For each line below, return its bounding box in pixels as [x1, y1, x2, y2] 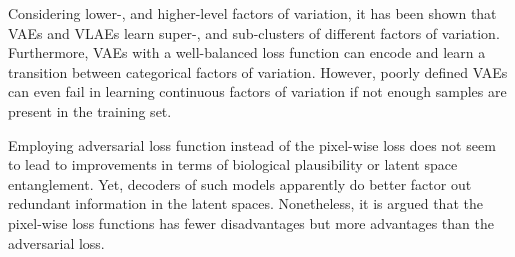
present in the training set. [8, 100, 172, 121]
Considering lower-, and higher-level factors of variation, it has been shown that [8, 3, 497, 23]
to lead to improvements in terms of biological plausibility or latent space [8, 154, 458, 175]
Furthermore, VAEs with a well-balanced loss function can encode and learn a [8, 42, 486, 63]
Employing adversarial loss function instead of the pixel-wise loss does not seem [8, 134, 496, 155]
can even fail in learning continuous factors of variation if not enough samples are [8, 81, 507, 102]
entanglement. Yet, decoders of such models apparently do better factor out [8, 173, 472, 194]
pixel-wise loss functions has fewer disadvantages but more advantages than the [8, 212, 494, 233]
